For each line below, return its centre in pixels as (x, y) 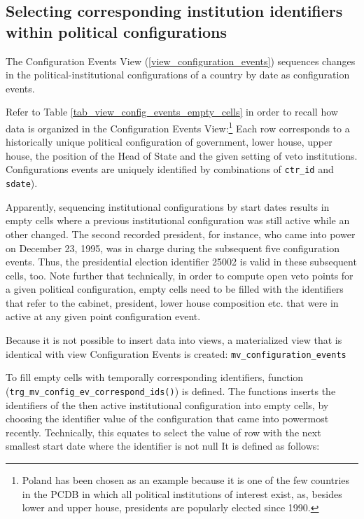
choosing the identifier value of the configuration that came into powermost (167, 418)
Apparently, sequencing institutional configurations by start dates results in (168, 206)
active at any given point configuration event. (103, 316)
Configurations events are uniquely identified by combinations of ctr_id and (170, 169)
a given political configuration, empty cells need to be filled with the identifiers (175, 289)
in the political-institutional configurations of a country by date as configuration (178, 75)
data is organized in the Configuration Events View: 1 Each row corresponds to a (178, 127)
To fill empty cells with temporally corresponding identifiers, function (155, 377)
